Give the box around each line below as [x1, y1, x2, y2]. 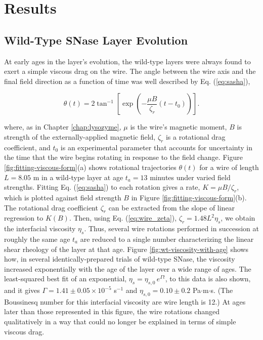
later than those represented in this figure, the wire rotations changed [4, 306, 220, 317]
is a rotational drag [165, 131, 226, 142]
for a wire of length [199, 161, 259, 172]
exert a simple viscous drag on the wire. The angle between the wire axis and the [4, 66, 256, 76]
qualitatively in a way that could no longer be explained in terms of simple [4, 316, 236, 327]
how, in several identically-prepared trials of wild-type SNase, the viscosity [4, 253, 235, 264]
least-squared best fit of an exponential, [4, 273, 127, 284]
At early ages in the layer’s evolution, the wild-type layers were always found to [4, 56, 251, 66]
